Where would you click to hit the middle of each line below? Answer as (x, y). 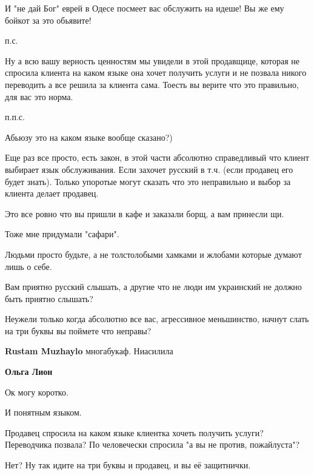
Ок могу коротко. (37, 392)
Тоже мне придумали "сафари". (62, 234)
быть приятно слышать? (49, 298)
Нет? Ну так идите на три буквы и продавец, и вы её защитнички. (128, 465)
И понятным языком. (43, 412)
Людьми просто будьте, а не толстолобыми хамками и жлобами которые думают (153, 254)
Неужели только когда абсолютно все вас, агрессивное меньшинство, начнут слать (157, 319)
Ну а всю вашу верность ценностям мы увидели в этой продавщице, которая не (152, 60)
